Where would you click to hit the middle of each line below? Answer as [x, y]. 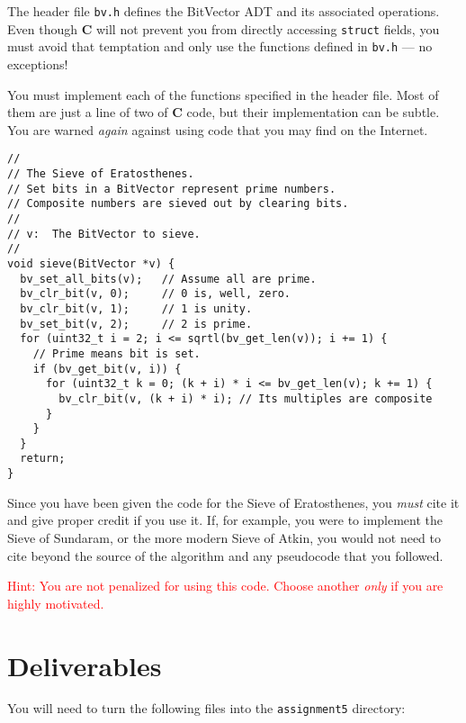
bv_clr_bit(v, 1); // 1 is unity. [136, 308]
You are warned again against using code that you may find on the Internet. [218, 129]
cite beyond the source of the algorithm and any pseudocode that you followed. [225, 555]
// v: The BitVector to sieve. [104, 234]
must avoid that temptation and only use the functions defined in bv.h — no [220, 46]
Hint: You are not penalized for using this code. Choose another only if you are [225, 586]
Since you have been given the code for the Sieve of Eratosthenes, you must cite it [233, 502]
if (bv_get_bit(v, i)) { [107, 369]
